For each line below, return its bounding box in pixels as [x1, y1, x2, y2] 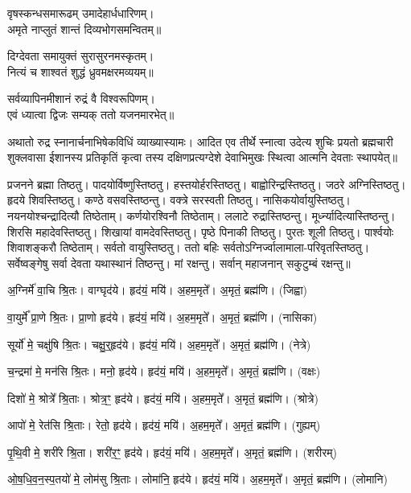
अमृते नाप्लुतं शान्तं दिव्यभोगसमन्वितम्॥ [7, 20, 162, 37]
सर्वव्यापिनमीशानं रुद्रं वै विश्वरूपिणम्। [7, 90, 155, 107]
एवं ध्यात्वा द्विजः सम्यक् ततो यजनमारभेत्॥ [7, 105, 175, 122]
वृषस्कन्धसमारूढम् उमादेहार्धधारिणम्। [7, 5, 154, 21]
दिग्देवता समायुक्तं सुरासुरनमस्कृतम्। [7, 47, 154, 64]
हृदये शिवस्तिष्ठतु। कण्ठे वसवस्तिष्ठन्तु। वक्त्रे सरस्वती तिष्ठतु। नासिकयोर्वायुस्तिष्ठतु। [7, 191, 351, 208]
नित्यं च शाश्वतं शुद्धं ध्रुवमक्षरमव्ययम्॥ [7, 63, 154, 80]
